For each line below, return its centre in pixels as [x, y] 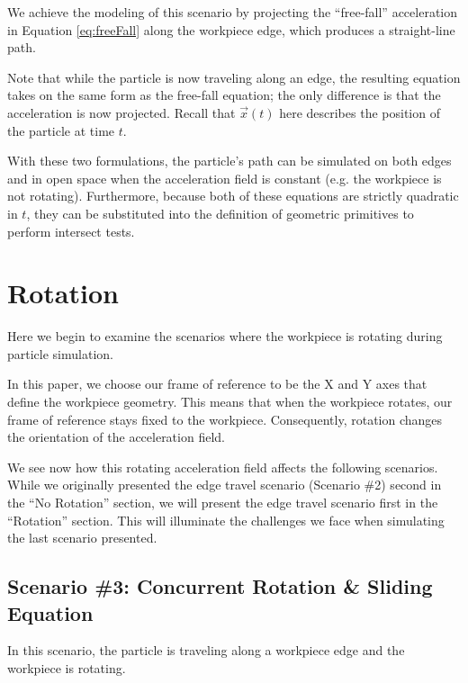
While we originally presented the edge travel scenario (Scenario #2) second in [225, 485]
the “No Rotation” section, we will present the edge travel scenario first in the [223, 502]
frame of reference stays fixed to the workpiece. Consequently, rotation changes [225, 419]
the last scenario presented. [82, 538]
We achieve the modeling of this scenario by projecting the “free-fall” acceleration [233, 12]
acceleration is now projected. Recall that [121, 112]
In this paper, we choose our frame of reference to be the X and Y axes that [217, 384]
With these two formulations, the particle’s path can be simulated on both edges [229, 161]
